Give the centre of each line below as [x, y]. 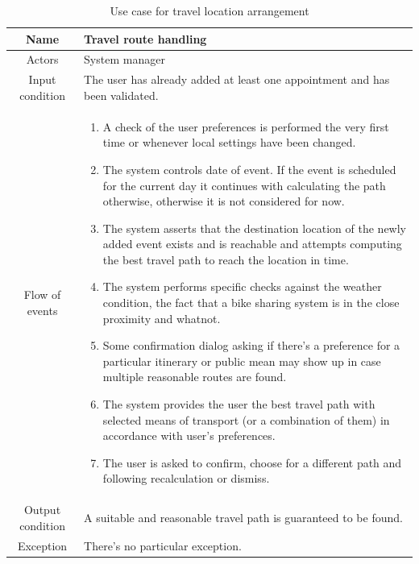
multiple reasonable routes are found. [195, 377]
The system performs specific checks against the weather [242, 286]
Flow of [42, 294]
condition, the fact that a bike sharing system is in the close [251, 303]
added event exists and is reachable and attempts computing [252, 244]
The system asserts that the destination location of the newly [254, 228]
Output [42, 510]
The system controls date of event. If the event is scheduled [249, 169]
